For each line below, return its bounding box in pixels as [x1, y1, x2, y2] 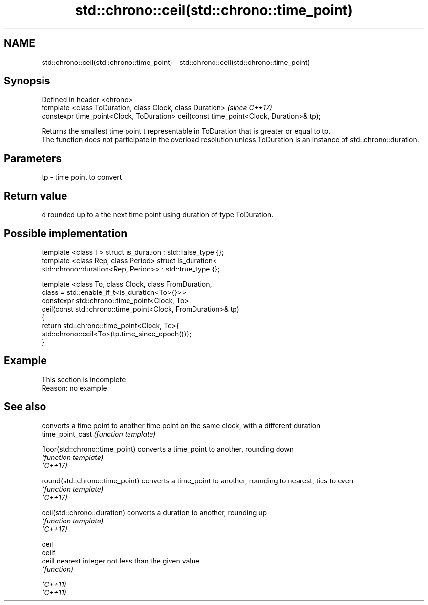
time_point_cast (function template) [42, 429, 156, 438]
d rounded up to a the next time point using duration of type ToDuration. [42, 210, 274, 219]
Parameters [4, 152, 62, 165]
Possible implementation [4, 227, 128, 240]
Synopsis [4, 75, 50, 87]
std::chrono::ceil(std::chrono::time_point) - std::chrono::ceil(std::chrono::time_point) [42, 58, 310, 66]
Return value [4, 189, 67, 202]
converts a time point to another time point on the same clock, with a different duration [42, 421, 321, 430]
